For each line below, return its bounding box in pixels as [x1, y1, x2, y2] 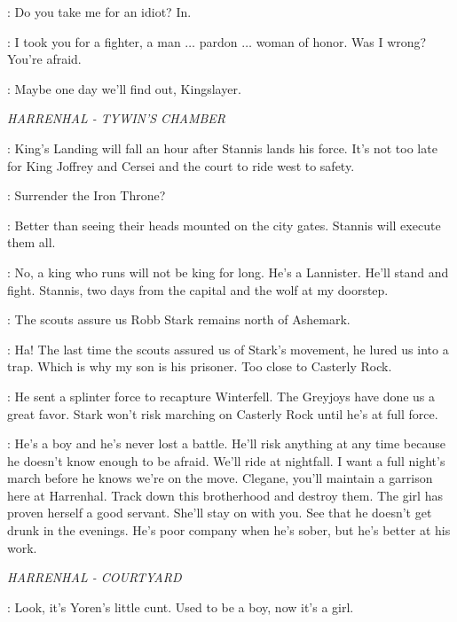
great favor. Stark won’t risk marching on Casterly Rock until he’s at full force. [7, 404, 438, 423]
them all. [7, 233, 56, 252]
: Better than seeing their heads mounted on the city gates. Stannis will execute [7, 215, 441, 234]
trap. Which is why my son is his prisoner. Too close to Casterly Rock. [7, 357, 392, 376]
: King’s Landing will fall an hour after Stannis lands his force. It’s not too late [7, 138, 437, 157]
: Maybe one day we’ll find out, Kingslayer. [7, 79, 241, 97]
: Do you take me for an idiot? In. [7, 3, 192, 20]
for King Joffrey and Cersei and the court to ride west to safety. [7, 156, 355, 175]
